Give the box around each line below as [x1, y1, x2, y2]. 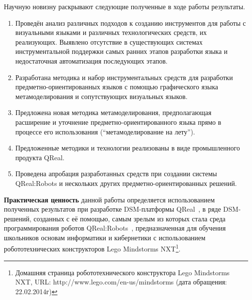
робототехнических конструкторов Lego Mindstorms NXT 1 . [4, 242, 181, 254]
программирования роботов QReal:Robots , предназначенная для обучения [4, 223, 226, 233]
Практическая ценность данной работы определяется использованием [4, 194, 215, 204]
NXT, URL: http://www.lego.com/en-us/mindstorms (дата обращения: [15, 277, 227, 287]
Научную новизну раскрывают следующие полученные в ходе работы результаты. [4, 1, 245, 11]
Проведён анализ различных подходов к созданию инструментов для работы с [15, 17, 246, 28]
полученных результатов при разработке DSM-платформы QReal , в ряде [4, 204, 221, 214]
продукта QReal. [15, 152, 64, 162]
